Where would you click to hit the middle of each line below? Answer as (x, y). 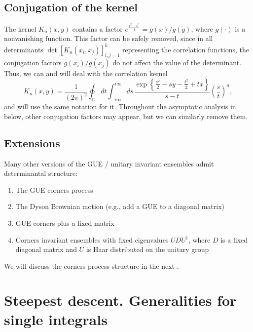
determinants (24, 49)
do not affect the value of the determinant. (177, 62)
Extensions (32, 143)
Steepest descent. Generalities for (120, 300)
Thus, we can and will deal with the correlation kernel (86, 73)
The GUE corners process (54, 189)
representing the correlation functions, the (186, 49)
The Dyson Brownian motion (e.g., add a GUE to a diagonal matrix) (120, 206)
